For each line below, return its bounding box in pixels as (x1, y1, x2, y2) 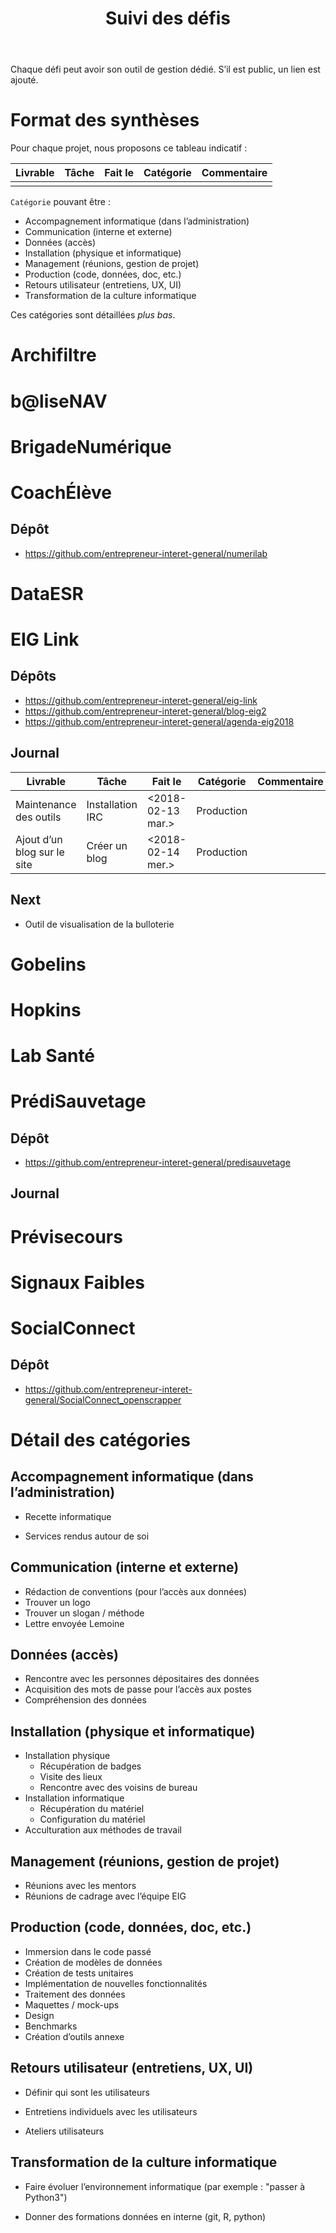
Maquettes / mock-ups (24, 1998, 120, 2011)
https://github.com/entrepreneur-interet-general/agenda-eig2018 (24, 715, 295, 727)
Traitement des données (24, 1988, 126, 2000)
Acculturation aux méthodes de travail (24, 1824, 182, 1836)
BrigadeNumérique (10, 435, 172, 458)
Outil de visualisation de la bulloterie (24, 918, 175, 930)
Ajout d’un (15, 832, 63, 846)
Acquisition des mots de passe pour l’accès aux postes (24, 1683, 252, 1696)
